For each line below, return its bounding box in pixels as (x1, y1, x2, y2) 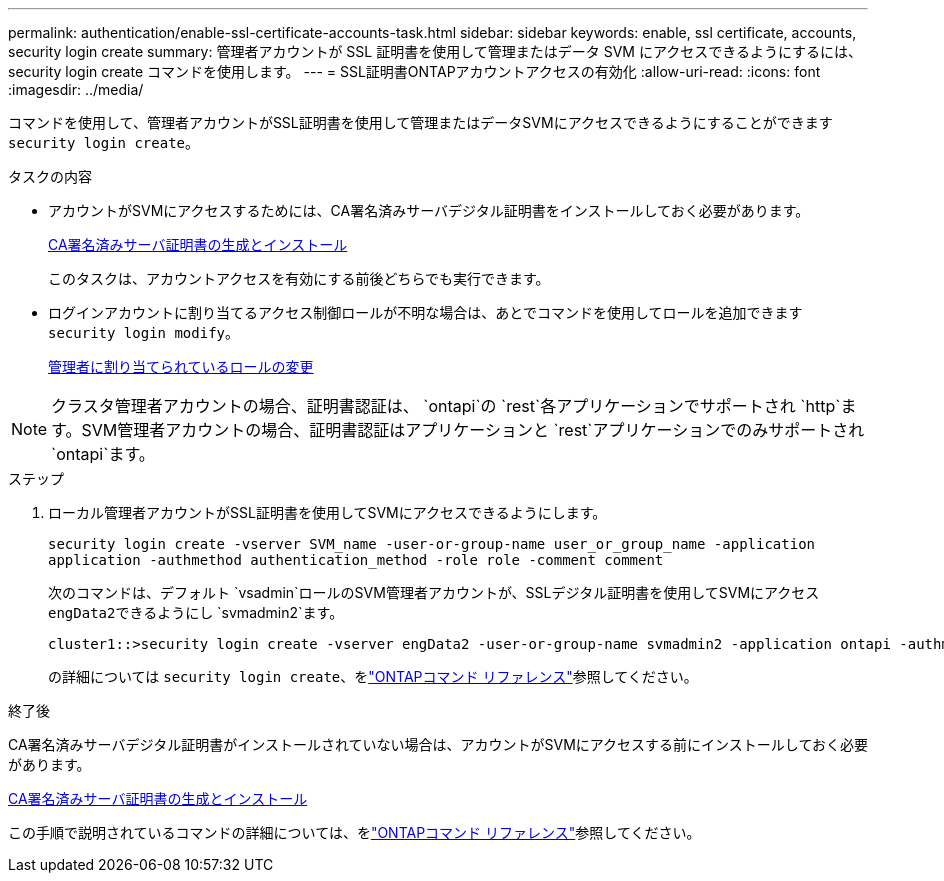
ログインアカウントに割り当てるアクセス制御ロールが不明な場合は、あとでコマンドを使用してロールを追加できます (48, 304, 803, 321)
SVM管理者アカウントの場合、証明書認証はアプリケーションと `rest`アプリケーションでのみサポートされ (81, 420, 865, 440)
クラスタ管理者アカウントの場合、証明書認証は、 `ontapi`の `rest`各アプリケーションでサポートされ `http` (51, 396, 841, 416)
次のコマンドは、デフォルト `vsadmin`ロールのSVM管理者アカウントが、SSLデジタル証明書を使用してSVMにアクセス (48, 584, 820, 601)
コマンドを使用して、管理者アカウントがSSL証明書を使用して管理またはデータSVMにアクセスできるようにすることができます (8, 114, 833, 131)
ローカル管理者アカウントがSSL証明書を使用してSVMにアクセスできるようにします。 (48, 504, 607, 521)
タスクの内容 (8, 168, 92, 185)
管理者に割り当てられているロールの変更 (48, 358, 314, 375)
